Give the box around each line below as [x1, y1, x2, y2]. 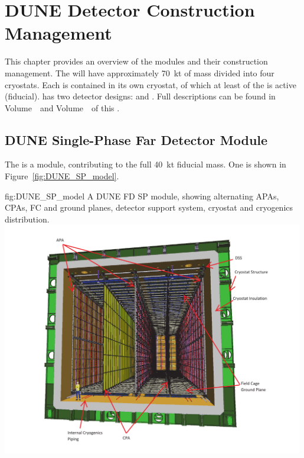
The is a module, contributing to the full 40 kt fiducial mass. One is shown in [5, 158, 286, 170]
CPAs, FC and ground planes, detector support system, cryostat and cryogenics [5, 201, 293, 214]
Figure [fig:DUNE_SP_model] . [5, 170, 119, 182]
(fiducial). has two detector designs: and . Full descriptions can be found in [5, 90, 276, 102]
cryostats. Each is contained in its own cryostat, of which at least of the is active [5, 78, 296, 91]
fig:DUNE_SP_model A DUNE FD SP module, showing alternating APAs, [5, 189, 279, 202]
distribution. [5, 212, 50, 225]
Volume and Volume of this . [5, 101, 120, 114]
